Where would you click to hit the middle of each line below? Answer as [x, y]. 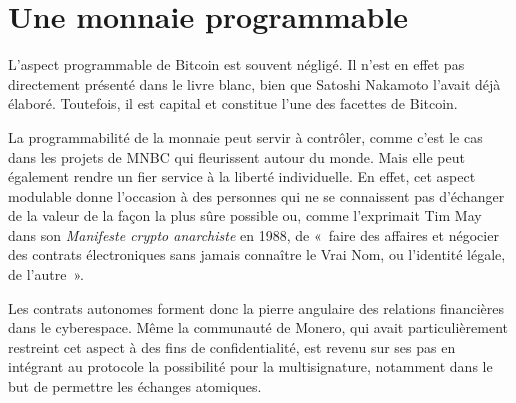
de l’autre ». [46, 274]
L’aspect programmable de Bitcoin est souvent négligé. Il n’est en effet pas [236, 64]
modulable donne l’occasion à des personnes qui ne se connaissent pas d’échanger [256, 195]
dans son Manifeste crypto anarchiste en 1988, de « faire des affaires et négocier [253, 234]
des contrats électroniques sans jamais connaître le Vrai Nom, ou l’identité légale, [257, 254]
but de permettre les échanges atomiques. [135, 386]
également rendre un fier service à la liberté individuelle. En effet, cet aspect [242, 176]
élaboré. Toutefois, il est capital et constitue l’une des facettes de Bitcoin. [233, 103]
